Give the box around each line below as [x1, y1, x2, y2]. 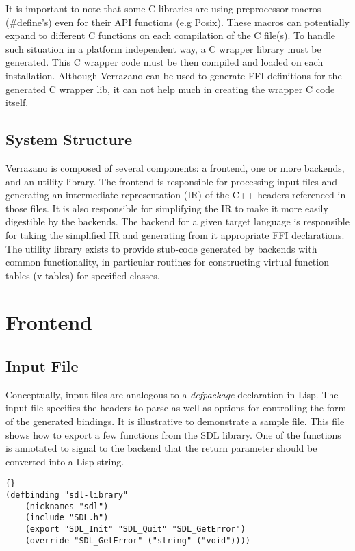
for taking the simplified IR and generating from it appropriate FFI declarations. [5, 227, 345, 242]
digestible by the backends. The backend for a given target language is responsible [5, 214, 350, 229]
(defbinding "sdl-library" [5, 490, 128, 500]
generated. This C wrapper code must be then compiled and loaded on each [5, 55, 324, 69]
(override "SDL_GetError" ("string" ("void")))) [25, 535, 250, 546]
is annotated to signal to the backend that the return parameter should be [5, 441, 317, 455]
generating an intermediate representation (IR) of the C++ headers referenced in [5, 188, 346, 202]
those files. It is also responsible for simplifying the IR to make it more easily [5, 201, 328, 215]
